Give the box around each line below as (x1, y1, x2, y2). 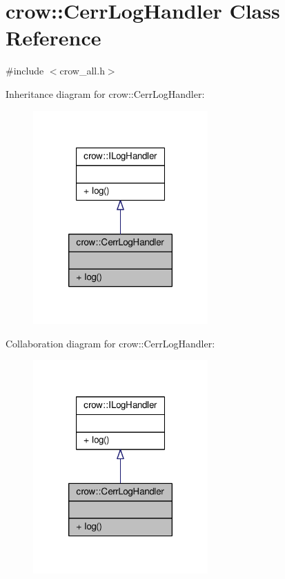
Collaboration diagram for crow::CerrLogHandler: (6, 336, 215, 350)
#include (6, 63, 44, 78)
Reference (6, 23, 101, 52)
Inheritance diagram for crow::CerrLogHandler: (6, 86, 205, 101)
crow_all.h (59, 63, 105, 78)
